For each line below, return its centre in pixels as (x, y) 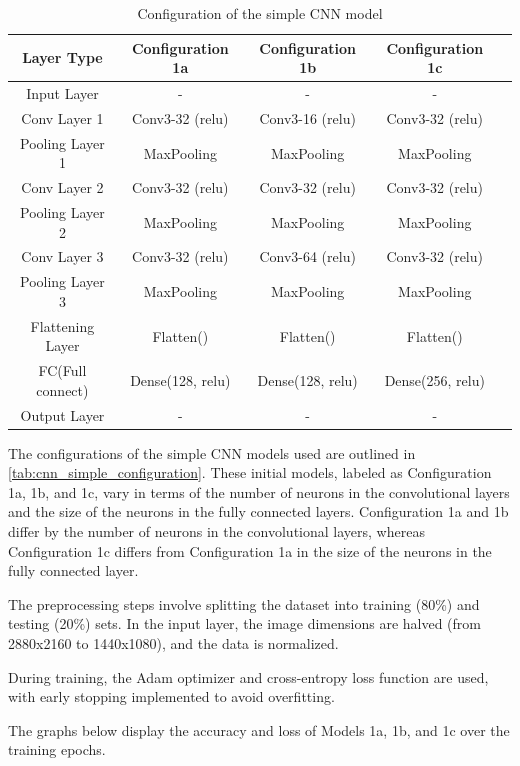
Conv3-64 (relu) (307, 256)
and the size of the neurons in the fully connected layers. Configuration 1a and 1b (258, 511)
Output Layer (62, 414)
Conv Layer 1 (62, 117)
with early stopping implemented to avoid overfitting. (171, 696)
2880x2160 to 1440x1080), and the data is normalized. (173, 643)
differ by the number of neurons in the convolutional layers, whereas (216, 531)
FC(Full (62, 370)
